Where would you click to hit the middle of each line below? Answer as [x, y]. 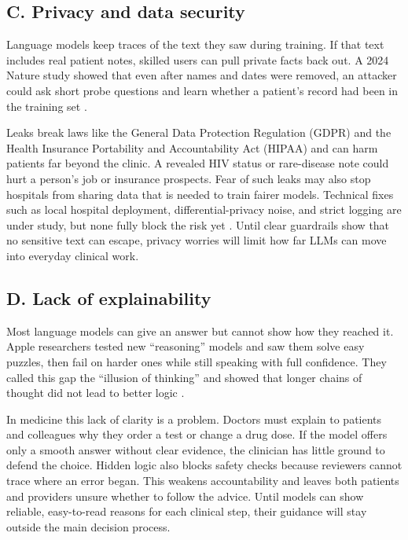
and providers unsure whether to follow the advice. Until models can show [185, 496]
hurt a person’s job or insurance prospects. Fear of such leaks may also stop [189, 178]
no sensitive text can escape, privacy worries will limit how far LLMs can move [197, 240]
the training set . [47, 106]
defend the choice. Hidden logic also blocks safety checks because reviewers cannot [204, 465]
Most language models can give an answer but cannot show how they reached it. [200, 331]
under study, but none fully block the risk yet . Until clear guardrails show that [198, 224]
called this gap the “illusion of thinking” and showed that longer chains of [184, 377]
